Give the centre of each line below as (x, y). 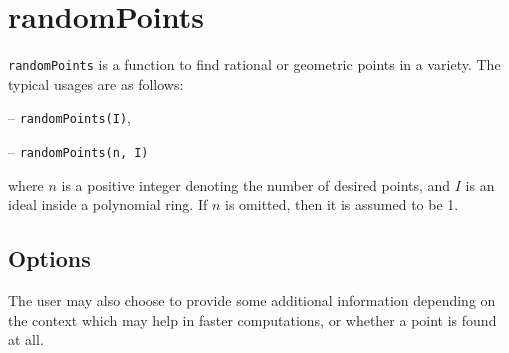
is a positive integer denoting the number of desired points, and (256, 184)
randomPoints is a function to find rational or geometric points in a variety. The (254, 64)
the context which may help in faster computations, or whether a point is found (252, 319)
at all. (26, 339)
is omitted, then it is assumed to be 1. (342, 204)
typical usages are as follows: (96, 83)
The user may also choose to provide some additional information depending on (252, 300)
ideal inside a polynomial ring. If (108, 204)
